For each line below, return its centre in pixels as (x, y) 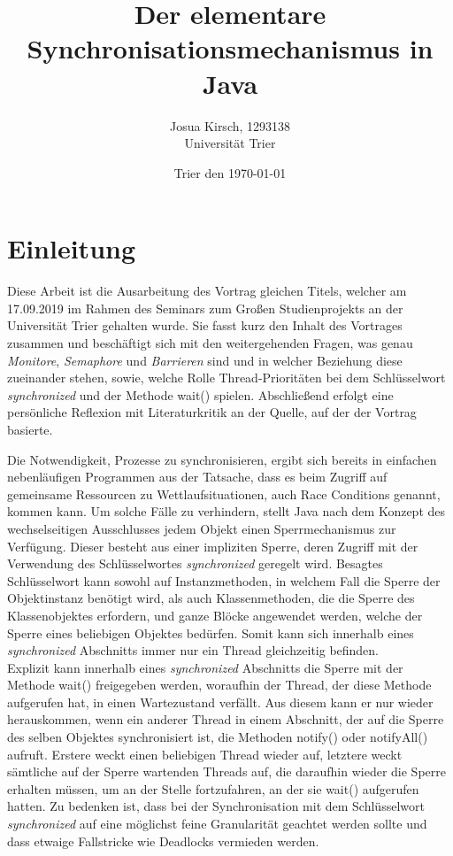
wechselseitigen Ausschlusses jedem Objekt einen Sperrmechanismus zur (202, 528)
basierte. (30, 429)
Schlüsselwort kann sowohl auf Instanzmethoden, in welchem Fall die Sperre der (224, 580)
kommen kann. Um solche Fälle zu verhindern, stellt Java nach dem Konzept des (226, 511)
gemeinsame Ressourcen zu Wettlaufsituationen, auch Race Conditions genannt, (224, 494)
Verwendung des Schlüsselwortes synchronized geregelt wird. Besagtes (195, 563)
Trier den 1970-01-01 (230, 172)
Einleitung (72, 248)
